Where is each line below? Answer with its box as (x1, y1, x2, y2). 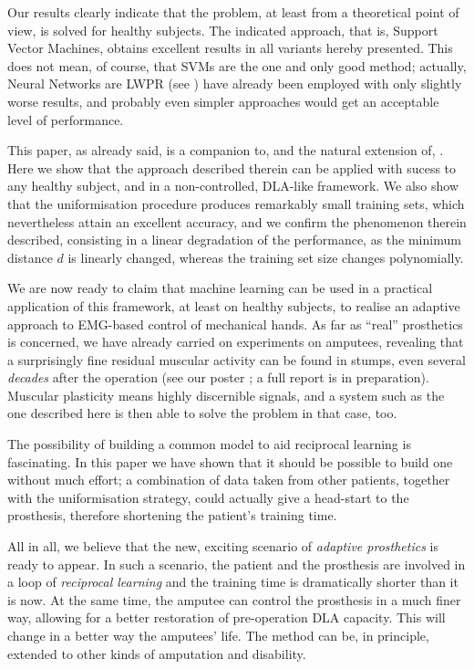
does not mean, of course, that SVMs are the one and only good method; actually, (7, 56, 467, 75)
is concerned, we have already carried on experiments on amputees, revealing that (7, 332, 464, 351)
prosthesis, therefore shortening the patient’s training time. (7, 506, 337, 525)
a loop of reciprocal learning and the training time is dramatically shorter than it (7, 572, 459, 591)
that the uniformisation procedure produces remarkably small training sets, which (7, 193, 465, 213)
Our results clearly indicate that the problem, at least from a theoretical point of (7, 3, 459, 21)
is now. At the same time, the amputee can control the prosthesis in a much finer (7, 590, 461, 609)
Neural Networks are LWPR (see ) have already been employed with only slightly (7, 74, 462, 93)
